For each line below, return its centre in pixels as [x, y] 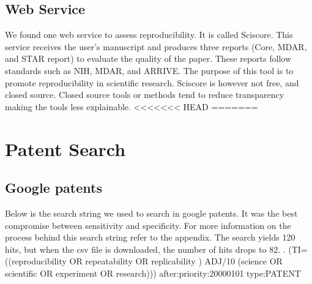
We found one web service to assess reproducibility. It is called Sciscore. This [149, 35]
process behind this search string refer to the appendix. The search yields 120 [150, 237]
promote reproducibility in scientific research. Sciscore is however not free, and [152, 82]
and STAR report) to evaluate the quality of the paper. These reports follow [148, 58]
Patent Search [65, 148]
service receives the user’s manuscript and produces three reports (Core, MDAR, [156, 46]
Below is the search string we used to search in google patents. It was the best [151, 213]
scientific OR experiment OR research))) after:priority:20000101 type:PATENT [153, 273]
